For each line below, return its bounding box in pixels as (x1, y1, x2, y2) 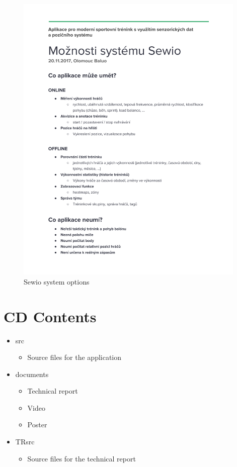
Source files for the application (27, 352, 122, 362)
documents (15, 368, 49, 379)
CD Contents (4, 306, 97, 326)
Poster (27, 419, 47, 430)
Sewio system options (24, 276, 90, 287)
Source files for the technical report (27, 453, 136, 463)
